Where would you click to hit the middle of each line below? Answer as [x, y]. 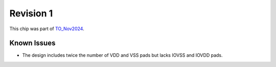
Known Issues [32, 43]
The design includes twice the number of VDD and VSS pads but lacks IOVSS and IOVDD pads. [122, 55]
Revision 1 [31, 13]
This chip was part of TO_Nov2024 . [47, 29]
